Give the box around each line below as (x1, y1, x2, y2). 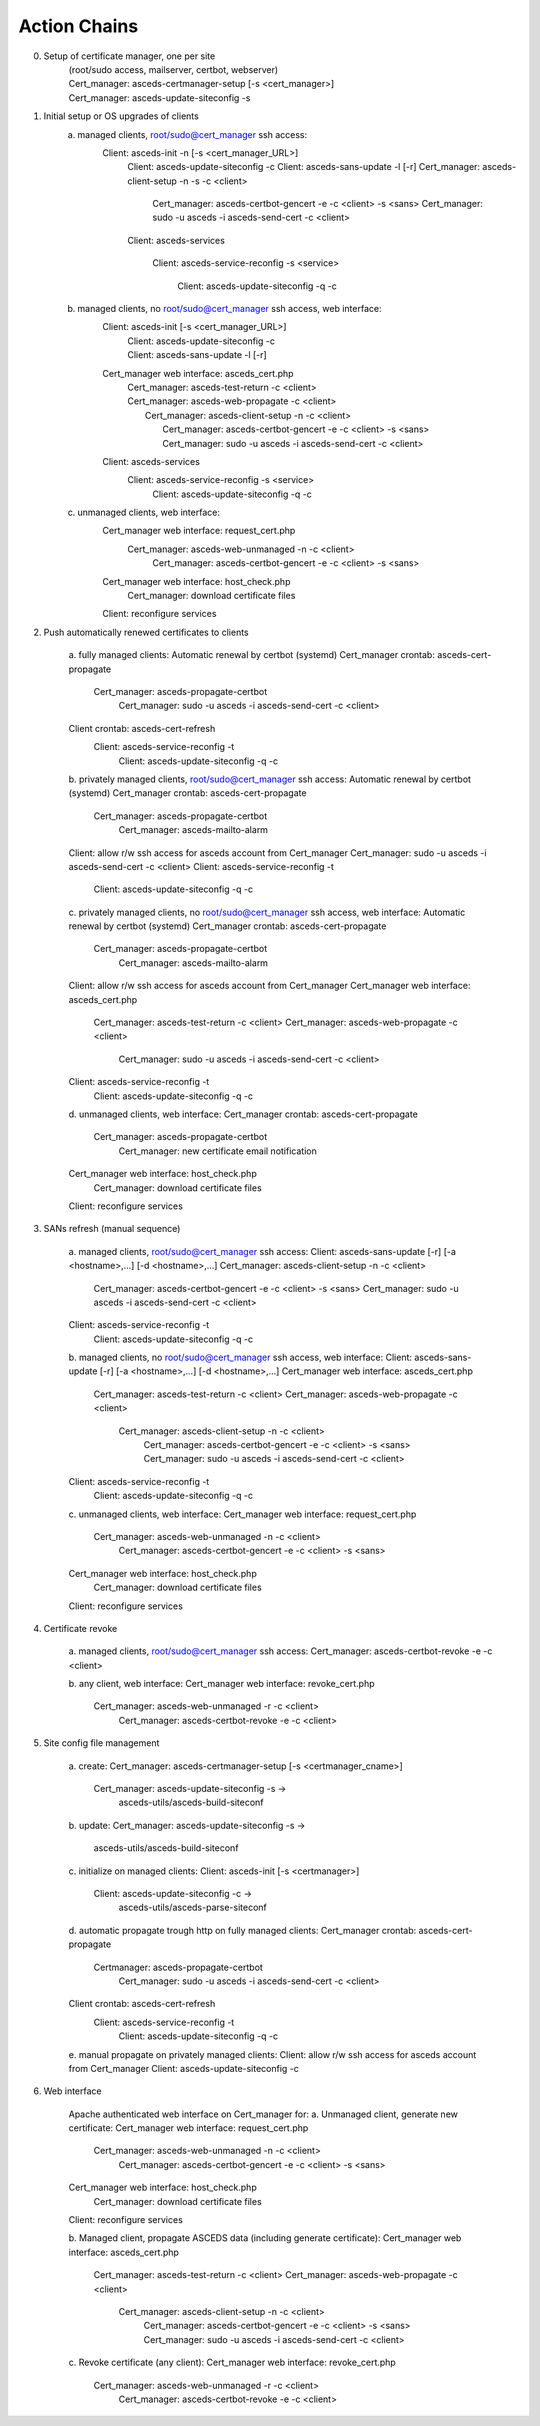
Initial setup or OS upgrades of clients (43, 110, 199, 122)
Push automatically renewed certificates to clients (43, 626, 249, 638)
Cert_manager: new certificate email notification (118, 1145, 317, 1157)
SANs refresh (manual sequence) (43, 1223, 181, 1235)
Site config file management (43, 1737, 160, 1749)
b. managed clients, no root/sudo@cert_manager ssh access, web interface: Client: (68, 1351, 413, 1364)
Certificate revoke (43, 1622, 118, 1634)
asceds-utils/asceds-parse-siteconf (118, 1901, 267, 1914)
